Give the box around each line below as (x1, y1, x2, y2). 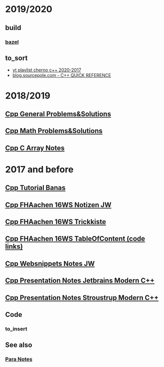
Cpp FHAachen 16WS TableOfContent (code (5, 234, 146, 243)
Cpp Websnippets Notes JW (5, 259, 95, 268)
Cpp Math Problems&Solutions (5, 126, 103, 135)
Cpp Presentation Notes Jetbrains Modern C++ (5, 276, 155, 285)
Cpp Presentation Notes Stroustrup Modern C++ (5, 293, 159, 302)
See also (5, 341, 32, 349)
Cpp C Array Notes (5, 143, 65, 152)
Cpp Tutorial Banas (5, 183, 66, 192)
